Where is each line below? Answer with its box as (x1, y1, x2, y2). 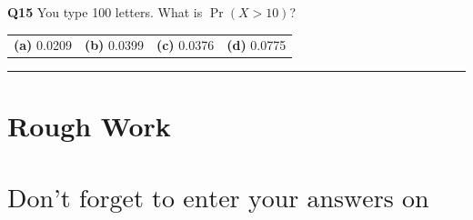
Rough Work (7, 106, 171, 144)
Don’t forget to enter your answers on (7, 186, 429, 212)
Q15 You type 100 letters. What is (7, 3, 203, 21)
